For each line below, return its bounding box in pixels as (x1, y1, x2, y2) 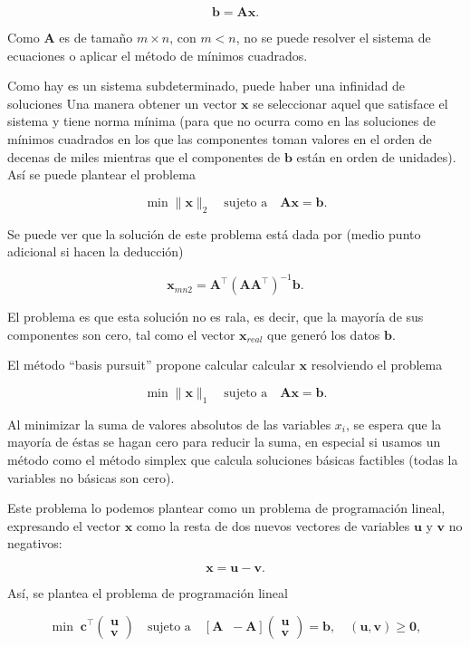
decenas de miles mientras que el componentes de (7, 147, 281, 166)
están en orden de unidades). (296, 147, 456, 166)
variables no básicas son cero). (7, 468, 175, 487)
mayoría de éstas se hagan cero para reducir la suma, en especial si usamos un (7, 432, 441, 451)
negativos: (7, 534, 62, 553)
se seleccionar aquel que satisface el (253, 93, 448, 112)
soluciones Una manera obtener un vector (7, 93, 237, 112)
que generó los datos (267, 324, 380, 343)
